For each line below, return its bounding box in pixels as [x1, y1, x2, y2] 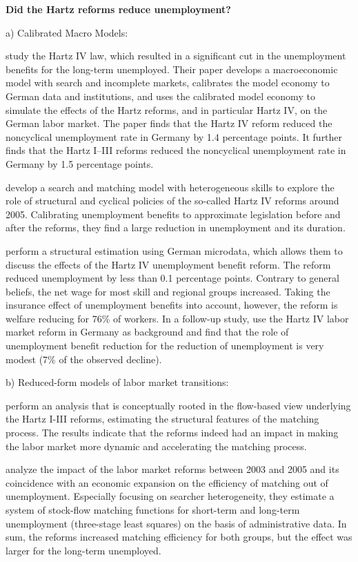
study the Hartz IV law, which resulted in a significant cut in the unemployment [6, 48, 346, 63]
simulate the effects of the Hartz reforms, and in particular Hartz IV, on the [6, 102, 328, 117]
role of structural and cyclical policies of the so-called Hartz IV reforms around [6, 193, 339, 208]
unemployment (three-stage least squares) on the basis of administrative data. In [6, 516, 347, 530]
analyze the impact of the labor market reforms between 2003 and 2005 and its [6, 462, 339, 476]
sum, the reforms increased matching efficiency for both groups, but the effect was [6, 530, 352, 544]
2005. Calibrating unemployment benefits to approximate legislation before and [6, 206, 341, 221]
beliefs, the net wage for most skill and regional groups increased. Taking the [6, 284, 330, 298]
